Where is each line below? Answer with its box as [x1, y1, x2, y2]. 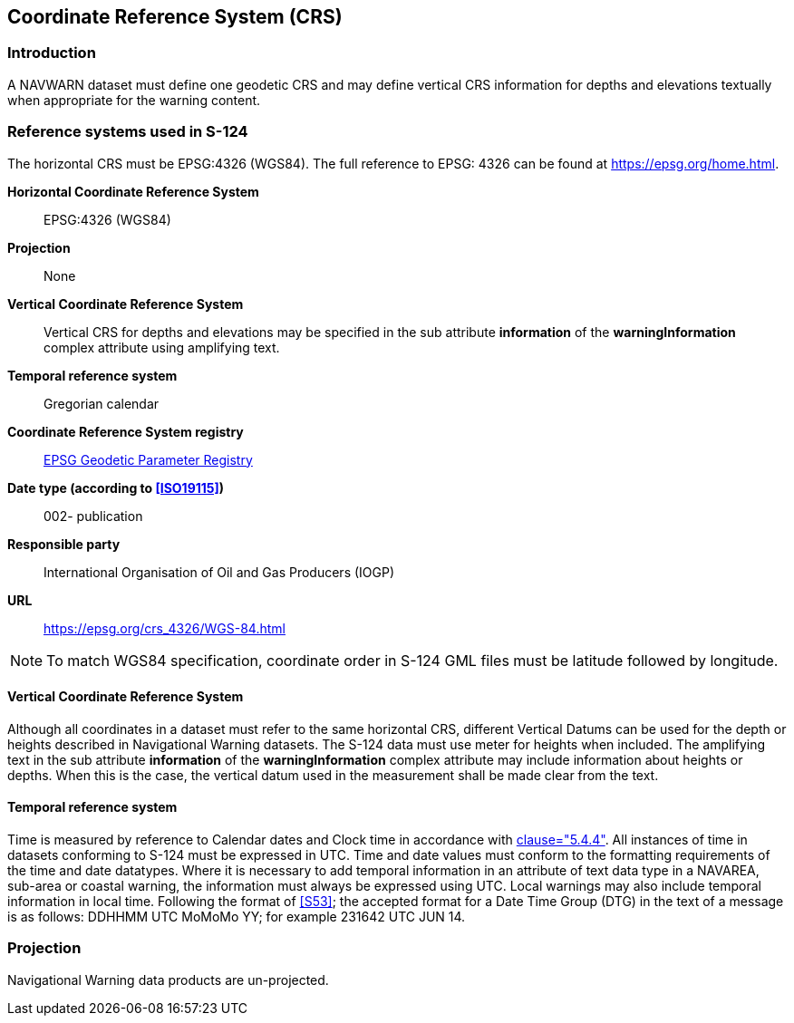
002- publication [44, 507, 143, 524]
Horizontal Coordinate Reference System [7, 183, 259, 199]
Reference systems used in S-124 [7, 122, 248, 141]
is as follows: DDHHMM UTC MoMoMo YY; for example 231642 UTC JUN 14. [7, 908, 466, 924]
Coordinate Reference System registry [7, 423, 244, 439]
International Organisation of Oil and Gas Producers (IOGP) [44, 564, 395, 580]
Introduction [7, 43, 96, 63]
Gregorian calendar [44, 395, 160, 411]
